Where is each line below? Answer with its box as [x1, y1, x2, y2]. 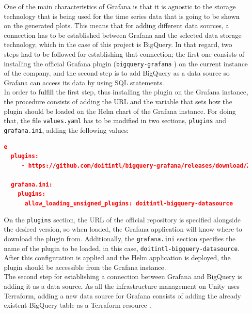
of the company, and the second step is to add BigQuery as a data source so [4, 68, 230, 78]
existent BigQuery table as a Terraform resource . [4, 300, 151, 310]
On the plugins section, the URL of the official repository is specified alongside [4, 214, 241, 224]
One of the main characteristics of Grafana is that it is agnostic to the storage [4, 1, 236, 11]
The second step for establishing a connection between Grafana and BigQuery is [4, 271, 242, 282]
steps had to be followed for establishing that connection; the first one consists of [4, 48, 245, 59]
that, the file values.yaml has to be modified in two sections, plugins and [4, 115, 226, 125]
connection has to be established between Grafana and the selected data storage [4, 30, 242, 40]
